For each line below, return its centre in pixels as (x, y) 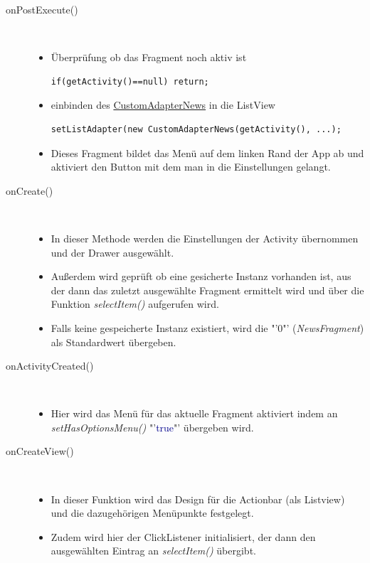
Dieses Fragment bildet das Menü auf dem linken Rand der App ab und (207, 152)
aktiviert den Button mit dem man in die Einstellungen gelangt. (191, 167)
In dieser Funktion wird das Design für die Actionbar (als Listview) (198, 499)
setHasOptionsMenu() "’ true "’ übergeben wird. (152, 427)
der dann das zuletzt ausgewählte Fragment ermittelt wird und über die (207, 290)
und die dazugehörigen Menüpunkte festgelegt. (152, 513)
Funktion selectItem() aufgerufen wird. (135, 304)
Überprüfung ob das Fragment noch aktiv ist (149, 57)
